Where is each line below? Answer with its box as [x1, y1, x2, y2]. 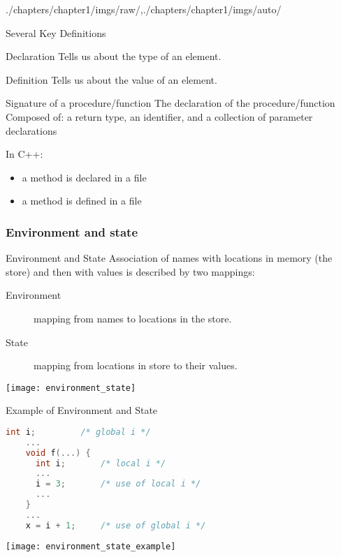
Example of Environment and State [6, 403, 158, 417]
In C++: [6, 147, 43, 161]
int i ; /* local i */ [35, 458, 166, 468]
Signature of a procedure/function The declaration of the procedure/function [6, 96, 335, 110]
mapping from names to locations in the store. [34, 311, 232, 325]
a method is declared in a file [22, 170, 147, 184]
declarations [6, 123, 57, 138]
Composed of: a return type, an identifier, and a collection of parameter [6, 109, 313, 124]
